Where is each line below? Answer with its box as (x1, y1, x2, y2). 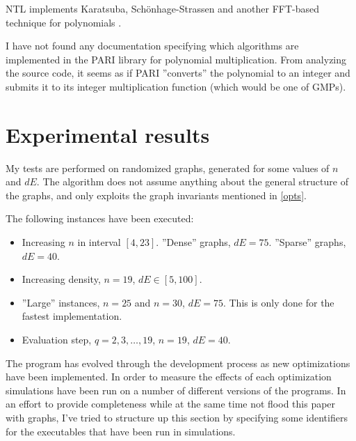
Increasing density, (22, 272, 101, 286)
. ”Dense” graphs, (156, 235, 231, 249)
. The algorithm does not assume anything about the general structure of (36, 174, 348, 189)
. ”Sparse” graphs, (268, 235, 346, 249)
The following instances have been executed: (6, 211, 194, 226)
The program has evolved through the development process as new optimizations (6, 355, 350, 370)
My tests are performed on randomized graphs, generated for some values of (6, 160, 330, 175)
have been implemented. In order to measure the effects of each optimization (6, 369, 332, 384)
